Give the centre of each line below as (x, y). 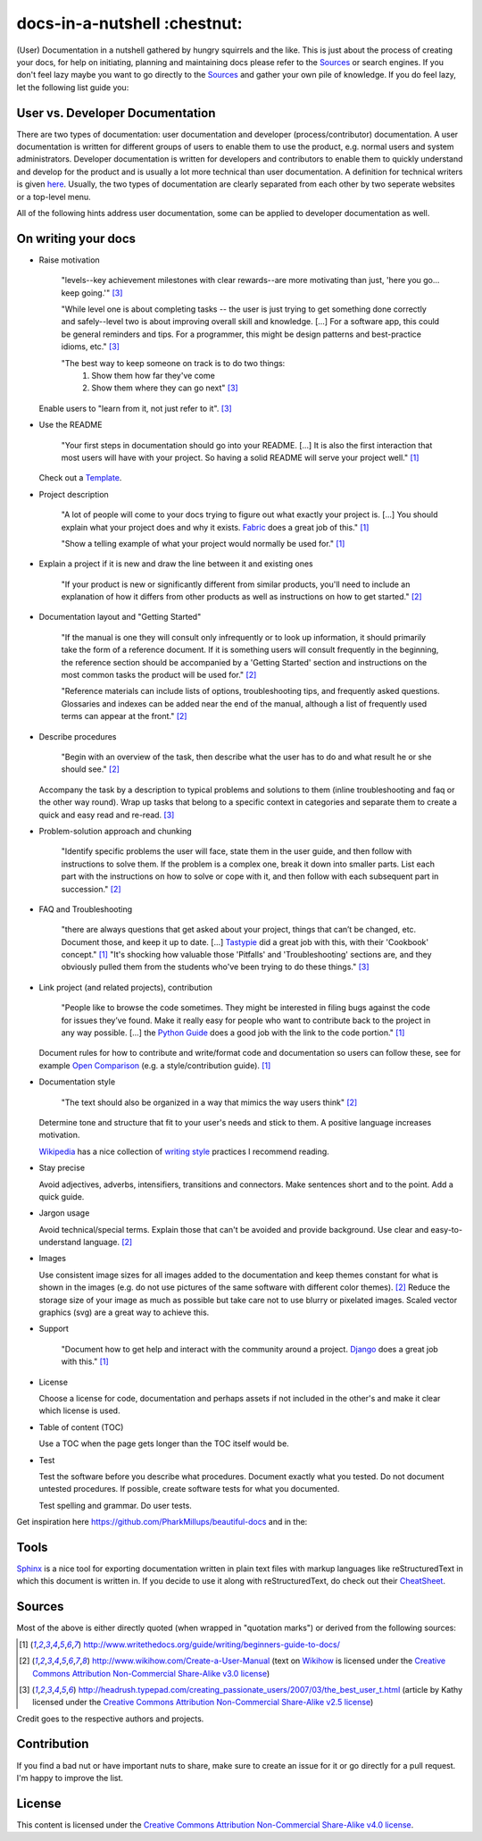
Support (54, 1329)
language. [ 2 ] (108, 1243)
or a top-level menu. (54, 197)
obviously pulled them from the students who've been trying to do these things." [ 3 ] (215, 967)
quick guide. (62, 1196)
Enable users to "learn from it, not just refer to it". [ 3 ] (135, 408)
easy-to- (447, 1229)
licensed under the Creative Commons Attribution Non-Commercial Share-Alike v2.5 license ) (203, 1703)
